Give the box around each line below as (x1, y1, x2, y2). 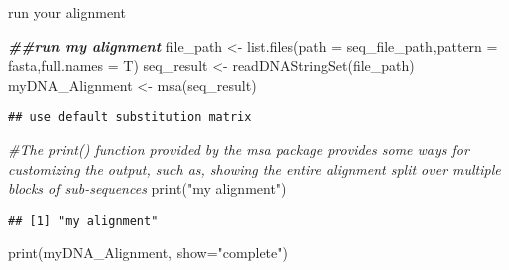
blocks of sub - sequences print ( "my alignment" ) (8, 178, 287, 199)
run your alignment (8, 2, 126, 22)
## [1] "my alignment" (8, 213, 159, 228)
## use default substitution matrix (8, 110, 252, 125)
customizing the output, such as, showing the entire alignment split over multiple (8, 158, 501, 179)
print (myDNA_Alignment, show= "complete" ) (8, 242, 288, 263)
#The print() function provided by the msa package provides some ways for (8, 139, 469, 160)
